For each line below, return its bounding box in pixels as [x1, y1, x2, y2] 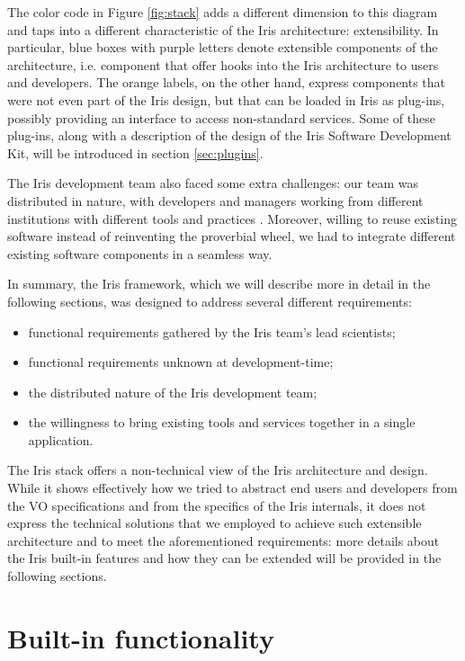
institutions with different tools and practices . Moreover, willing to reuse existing [7, 209, 458, 228]
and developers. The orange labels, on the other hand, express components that [7, 73, 446, 92]
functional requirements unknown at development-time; [28, 353, 334, 371]
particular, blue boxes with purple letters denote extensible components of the [7, 38, 438, 57]
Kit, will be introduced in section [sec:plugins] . [7, 143, 264, 162]
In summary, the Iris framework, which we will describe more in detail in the [7, 274, 431, 293]
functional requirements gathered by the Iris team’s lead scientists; [28, 322, 396, 341]
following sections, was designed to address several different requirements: [7, 291, 412, 310]
